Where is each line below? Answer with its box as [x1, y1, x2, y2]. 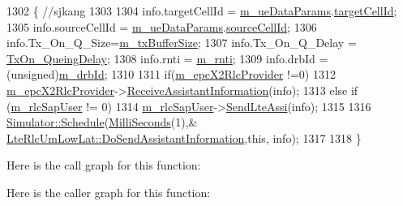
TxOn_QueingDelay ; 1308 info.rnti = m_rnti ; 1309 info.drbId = [6, 49, 328, 67]
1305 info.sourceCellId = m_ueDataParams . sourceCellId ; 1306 [6, 18, 317, 35]
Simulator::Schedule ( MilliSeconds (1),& [6, 114, 198, 131]
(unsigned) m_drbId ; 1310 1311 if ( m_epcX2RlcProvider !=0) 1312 [6, 66, 336, 83]
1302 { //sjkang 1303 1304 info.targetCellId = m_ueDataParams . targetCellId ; [6, 2, 397, 19]
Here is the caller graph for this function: [6, 183, 211, 200]
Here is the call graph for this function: [6, 157, 201, 174]
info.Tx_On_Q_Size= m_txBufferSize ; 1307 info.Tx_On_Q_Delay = [6, 34, 357, 51]
